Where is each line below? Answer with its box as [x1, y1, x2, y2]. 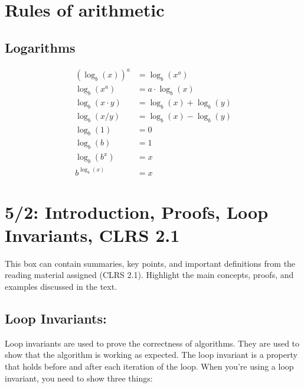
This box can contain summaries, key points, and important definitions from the [5, 257, 296, 269]
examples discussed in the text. [5, 280, 117, 293]
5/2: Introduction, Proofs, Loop [5, 199, 269, 224]
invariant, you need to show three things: [5, 371, 153, 384]
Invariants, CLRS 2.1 [5, 222, 180, 247]
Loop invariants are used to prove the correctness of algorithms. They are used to [5, 337, 300, 349]
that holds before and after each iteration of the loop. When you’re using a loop [5, 360, 294, 373]
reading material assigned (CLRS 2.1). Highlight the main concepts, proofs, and [5, 269, 294, 281]
